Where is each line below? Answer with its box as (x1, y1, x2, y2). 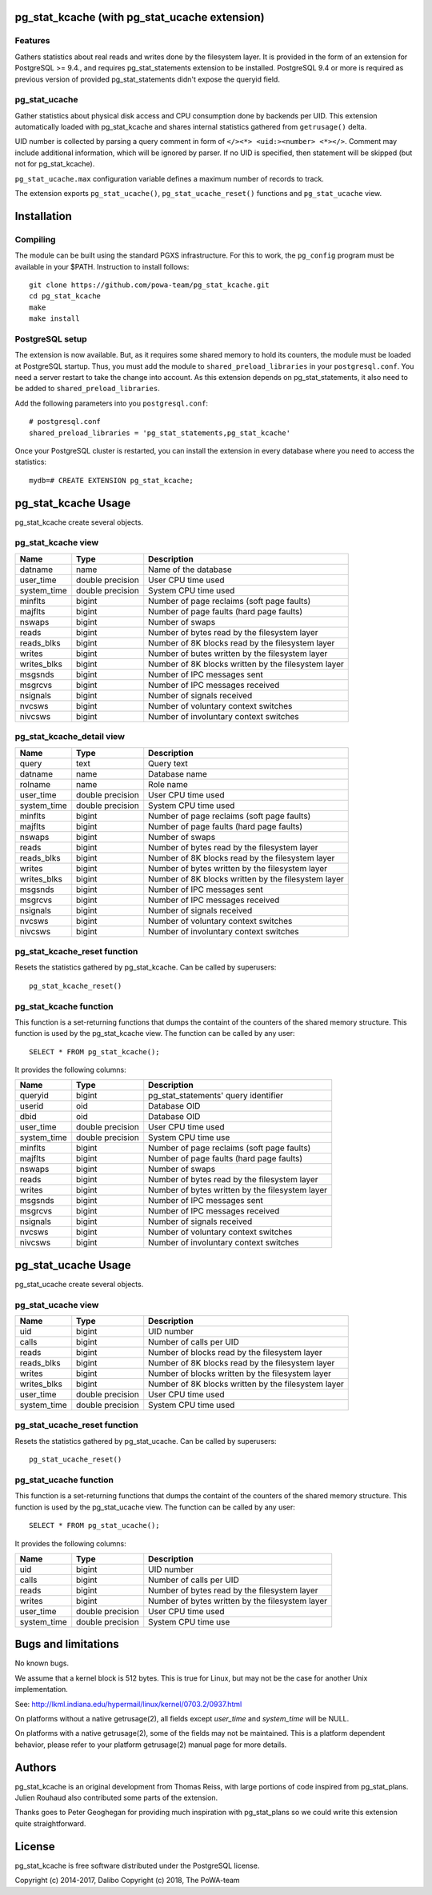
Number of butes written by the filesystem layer (148, 648, 328, 659)
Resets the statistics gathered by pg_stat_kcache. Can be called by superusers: (14, 962, 277, 972)
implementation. (14, 1685, 68, 1694)
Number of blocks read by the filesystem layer (148, 1347, 323, 1358)
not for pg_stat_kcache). (14, 159, 95, 169)
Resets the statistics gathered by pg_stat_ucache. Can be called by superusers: (14, 1436, 277, 1445)
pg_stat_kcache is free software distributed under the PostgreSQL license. (14, 1861, 260, 1870)
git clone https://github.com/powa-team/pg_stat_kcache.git (29, 280, 270, 290)
